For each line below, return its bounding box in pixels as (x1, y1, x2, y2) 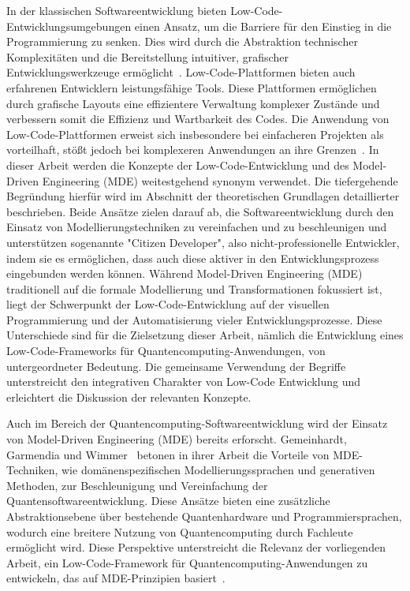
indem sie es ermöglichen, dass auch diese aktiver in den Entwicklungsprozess (6, 249, 379, 266)
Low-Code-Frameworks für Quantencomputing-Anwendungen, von (6, 342, 326, 359)
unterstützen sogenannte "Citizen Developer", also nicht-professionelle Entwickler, (6, 234, 400, 250)
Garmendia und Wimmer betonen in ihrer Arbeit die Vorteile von (6, 446, 330, 462)
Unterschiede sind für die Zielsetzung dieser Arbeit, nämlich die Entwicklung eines (6, 327, 404, 343)
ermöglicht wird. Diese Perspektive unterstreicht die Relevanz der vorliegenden (6, 539, 386, 555)
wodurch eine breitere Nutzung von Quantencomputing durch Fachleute (6, 523, 353, 540)
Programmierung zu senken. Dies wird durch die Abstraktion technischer (6, 33, 358, 50)
